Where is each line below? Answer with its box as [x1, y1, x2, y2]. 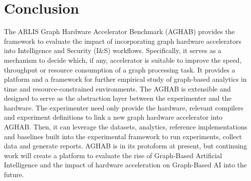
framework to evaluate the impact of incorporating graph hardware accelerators [4, 36, 241, 46]
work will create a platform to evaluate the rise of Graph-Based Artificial [4, 150, 222, 160]
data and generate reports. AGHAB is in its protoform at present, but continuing [4, 141, 247, 151]
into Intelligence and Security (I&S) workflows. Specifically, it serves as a [4, 45, 222, 55]
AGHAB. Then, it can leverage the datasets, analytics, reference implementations [4, 122, 248, 132]
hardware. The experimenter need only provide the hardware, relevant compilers [4, 102, 244, 112]
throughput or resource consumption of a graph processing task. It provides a [4, 64, 235, 74]
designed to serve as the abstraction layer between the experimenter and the [4, 93, 232, 103]
